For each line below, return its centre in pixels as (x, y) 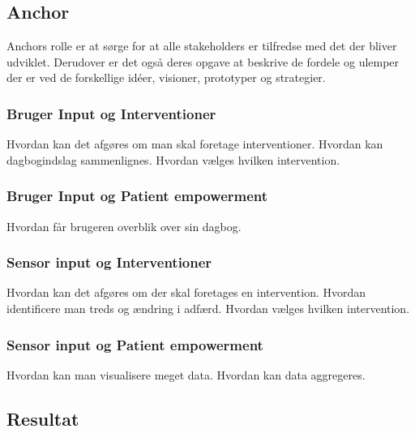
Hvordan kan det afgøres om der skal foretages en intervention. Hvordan (186, 292)
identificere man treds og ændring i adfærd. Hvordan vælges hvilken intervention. (208, 309)
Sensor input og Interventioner (109, 262)
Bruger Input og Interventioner (111, 113)
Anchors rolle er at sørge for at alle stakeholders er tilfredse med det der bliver (202, 46)
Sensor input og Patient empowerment (135, 344)
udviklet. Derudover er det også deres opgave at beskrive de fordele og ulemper (203, 61)
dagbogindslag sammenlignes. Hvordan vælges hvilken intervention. (173, 159)
